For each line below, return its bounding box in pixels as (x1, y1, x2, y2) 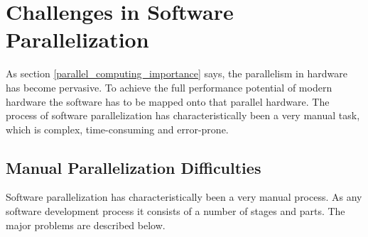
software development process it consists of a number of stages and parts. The (6, 204, 345, 219)
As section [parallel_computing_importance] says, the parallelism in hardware (6, 66, 347, 81)
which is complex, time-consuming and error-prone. (6, 121, 229, 136)
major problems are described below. (6, 217, 166, 232)
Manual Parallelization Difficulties (6, 156, 261, 178)
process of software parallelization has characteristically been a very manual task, (6, 108, 360, 123)
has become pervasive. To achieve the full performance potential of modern (6, 79, 332, 94)
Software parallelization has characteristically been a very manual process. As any (6, 189, 362, 204)
